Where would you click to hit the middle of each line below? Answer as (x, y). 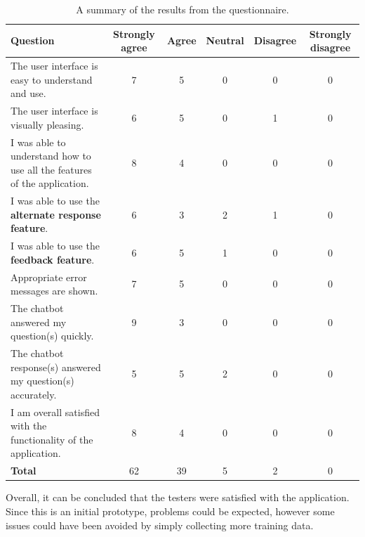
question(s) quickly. (52, 336)
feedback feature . (53, 259)
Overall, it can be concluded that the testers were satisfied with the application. (178, 497)
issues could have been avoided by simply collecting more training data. (160, 525)
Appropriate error (49, 277)
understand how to (51, 156)
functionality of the (52, 439)
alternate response (56, 214)
